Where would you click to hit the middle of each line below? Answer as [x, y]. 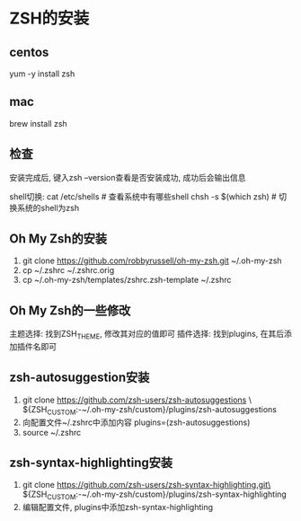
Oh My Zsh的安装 [58, 239]
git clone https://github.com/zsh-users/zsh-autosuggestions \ [137, 400]
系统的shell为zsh [48, 208]
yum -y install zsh [42, 74]
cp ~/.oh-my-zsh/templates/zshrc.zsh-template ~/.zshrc [127, 280]
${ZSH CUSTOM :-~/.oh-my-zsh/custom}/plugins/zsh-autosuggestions [149, 410]
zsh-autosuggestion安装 [80, 378]
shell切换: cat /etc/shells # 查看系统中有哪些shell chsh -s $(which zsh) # [143, 196]
